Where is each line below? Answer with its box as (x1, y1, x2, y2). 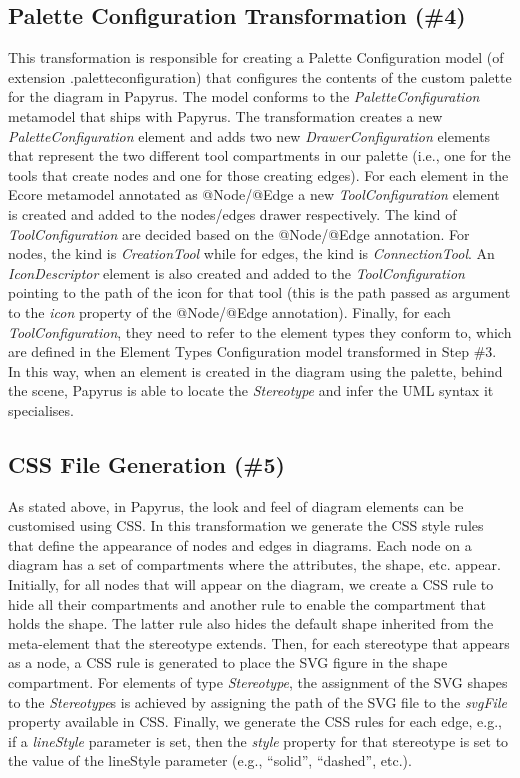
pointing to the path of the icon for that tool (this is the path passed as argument (8, 282, 511, 303)
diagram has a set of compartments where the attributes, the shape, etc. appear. (8, 554, 501, 575)
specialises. (8, 399, 74, 420)
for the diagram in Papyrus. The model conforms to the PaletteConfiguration (8, 86, 480, 107)
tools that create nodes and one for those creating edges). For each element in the (8, 164, 509, 185)
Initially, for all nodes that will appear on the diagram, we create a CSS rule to (8, 574, 494, 595)
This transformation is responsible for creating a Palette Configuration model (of (8, 47, 504, 68)
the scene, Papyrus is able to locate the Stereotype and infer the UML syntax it (8, 380, 494, 401)
